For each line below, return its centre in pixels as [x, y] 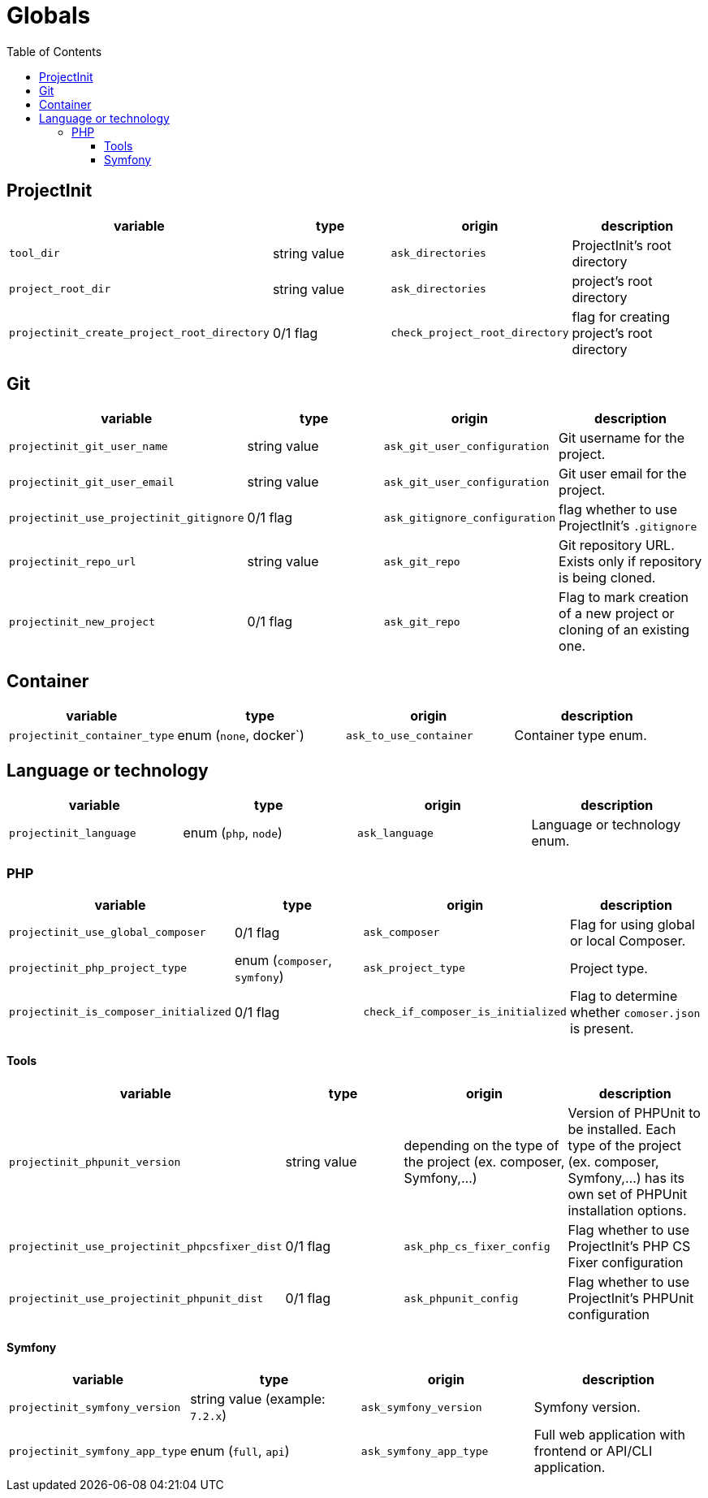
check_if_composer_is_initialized [465, 1012]
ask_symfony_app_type [425, 1451]
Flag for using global [632, 924]
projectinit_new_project [82, 621]
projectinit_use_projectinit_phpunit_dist [136, 1298]
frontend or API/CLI [593, 1451]
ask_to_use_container [410, 735]
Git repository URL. [617, 546]
